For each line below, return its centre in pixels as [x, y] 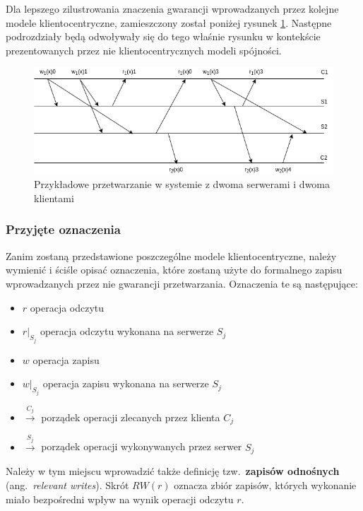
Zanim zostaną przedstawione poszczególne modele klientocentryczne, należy [171, 256]
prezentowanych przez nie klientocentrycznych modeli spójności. [144, 50]
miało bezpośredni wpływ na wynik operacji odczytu [120, 499]
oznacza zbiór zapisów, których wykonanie [265, 484]
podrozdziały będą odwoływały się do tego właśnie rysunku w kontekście [163, 36]
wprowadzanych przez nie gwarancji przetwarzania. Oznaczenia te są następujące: [182, 283]
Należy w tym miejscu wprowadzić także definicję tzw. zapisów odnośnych [173, 471]
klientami [54, 198]
